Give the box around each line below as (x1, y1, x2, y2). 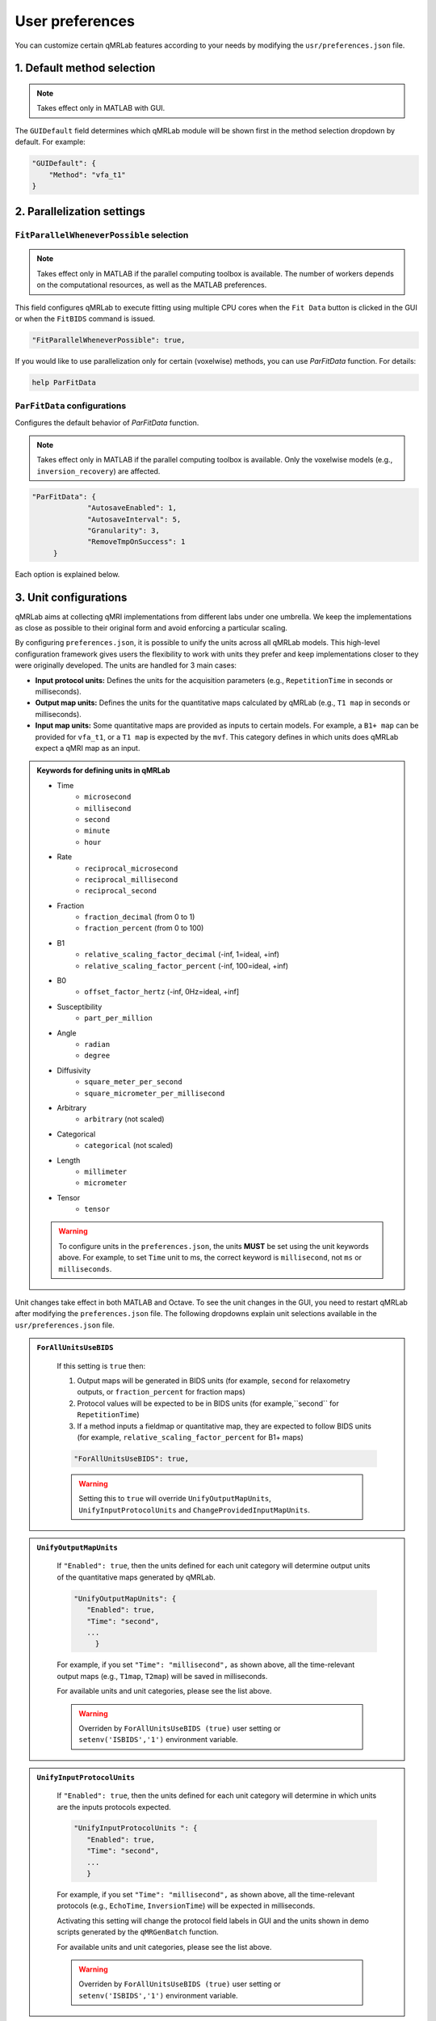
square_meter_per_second (84, 1078, 182, 1086)
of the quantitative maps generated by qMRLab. (57, 1572, 216, 1582)
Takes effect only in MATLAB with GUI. (36, 103, 166, 113)
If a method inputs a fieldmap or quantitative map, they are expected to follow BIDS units (77, 1421, 371, 1431)
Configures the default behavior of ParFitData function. (15, 417, 199, 428)
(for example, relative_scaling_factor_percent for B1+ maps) (77, 1432, 304, 1442)
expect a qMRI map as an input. (35, 744, 140, 753)
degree (84, 1051, 111, 1061)
